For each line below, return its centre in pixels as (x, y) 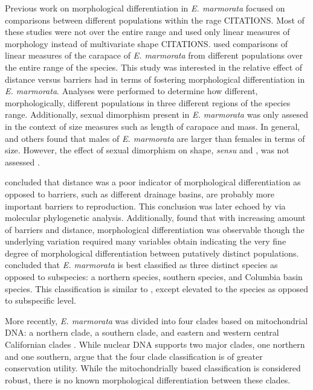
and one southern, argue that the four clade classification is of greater (134, 356)
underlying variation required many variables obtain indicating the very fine (146, 241)
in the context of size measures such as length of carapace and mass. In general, (153, 126)
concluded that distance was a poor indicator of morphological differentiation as (153, 182)
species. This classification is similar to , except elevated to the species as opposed (157, 288)
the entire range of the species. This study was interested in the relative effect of (154, 67)
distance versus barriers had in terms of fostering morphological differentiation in (155, 79)
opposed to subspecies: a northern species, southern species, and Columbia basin (154, 277)
